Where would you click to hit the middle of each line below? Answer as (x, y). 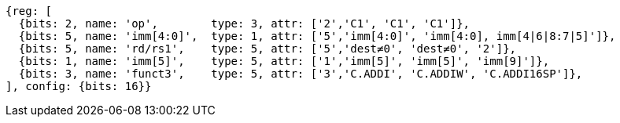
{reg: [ (29, 11)
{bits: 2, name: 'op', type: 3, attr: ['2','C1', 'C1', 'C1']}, (244, 24)
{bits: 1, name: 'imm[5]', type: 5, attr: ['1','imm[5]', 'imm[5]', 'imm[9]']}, (284, 61)
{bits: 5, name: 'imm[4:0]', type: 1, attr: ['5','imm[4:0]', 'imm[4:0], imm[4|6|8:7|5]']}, (317, 36)
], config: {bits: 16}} (79, 86)
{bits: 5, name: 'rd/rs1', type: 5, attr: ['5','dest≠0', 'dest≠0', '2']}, (268, 49)
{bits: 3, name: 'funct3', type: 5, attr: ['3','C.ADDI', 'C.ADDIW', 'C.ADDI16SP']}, (301, 74)
